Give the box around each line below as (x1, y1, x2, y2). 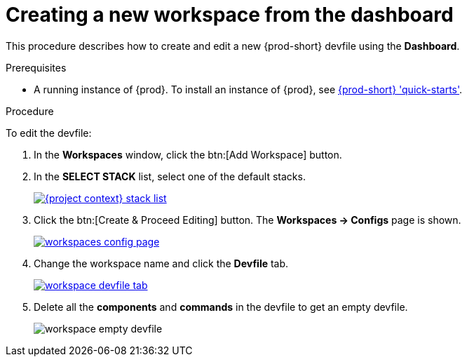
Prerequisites (6, 61, 67, 74)
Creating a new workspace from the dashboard (6, 3, 454, 27)
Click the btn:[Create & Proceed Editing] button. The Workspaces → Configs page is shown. (34, 213, 461, 226)
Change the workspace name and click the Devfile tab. (34, 257, 289, 269)
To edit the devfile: (6, 126, 92, 139)
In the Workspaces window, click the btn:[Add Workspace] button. (34, 148, 342, 161)
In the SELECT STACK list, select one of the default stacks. (34, 170, 306, 182)
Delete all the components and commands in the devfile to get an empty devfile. (34, 300, 408, 313)
